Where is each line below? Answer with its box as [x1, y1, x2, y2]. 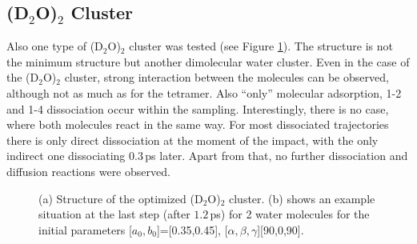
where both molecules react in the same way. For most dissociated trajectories [6, 116, 389, 133]
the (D [6, 69, 39, 86]
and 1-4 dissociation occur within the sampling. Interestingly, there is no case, [6, 100, 389, 117]
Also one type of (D [6, 38, 103, 54]
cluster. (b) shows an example [229, 190, 375, 206]
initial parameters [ [38, 221, 132, 238]
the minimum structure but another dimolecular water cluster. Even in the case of [6, 53, 410, 70]
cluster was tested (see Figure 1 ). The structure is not [129, 38, 393, 54]
